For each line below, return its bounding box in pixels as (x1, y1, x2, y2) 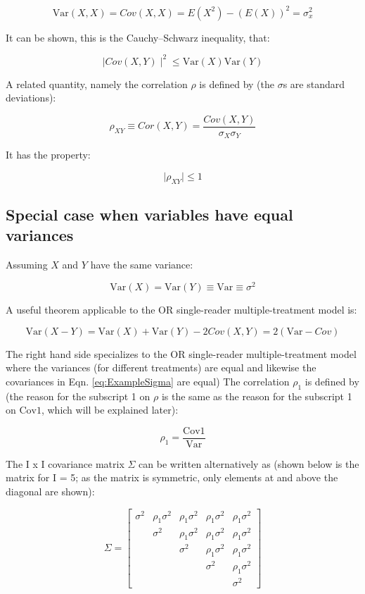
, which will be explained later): (41, 402, 179, 417)
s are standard (283, 76, 345, 91)
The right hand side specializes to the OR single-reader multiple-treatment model (6, 346, 357, 361)
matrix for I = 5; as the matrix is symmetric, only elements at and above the (6, 470, 338, 485)
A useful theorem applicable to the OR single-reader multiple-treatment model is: (6, 302, 357, 316)
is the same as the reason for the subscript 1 (161, 388, 352, 403)
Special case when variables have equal (6, 204, 293, 225)
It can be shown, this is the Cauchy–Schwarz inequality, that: (6, 30, 270, 44)
